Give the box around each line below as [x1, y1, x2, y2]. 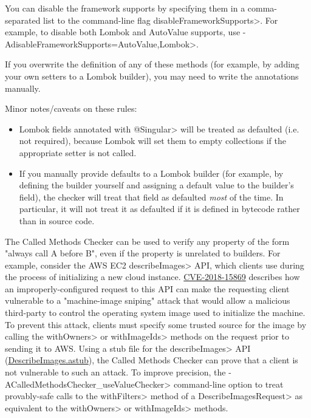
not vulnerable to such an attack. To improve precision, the [5, 366, 226, 379]
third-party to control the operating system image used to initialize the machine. [5, 306, 306, 319]
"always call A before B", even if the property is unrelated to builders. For [5, 247, 281, 259]
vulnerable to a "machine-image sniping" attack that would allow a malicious [5, 294, 290, 307]
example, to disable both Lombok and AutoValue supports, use [5, 26, 241, 38]
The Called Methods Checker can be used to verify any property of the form [5, 235, 290, 247]
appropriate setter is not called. [19, 146, 137, 159]
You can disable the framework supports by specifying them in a [5, 2, 245, 14]
